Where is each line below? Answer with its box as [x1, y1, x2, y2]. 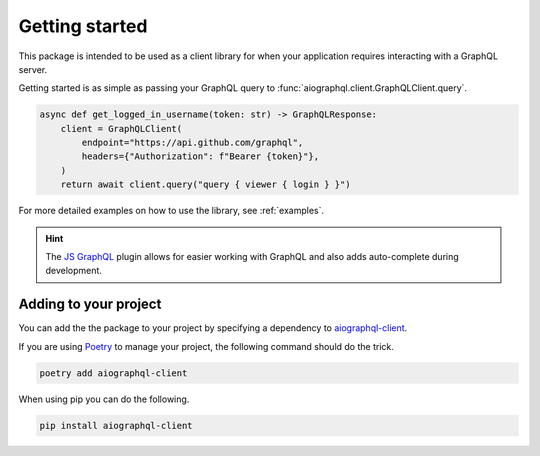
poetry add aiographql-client [39, 367, 188, 379]
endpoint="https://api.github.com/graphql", [81, 137, 304, 149]
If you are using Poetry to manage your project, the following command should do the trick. [18, 340, 394, 352]
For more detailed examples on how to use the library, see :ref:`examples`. [18, 205, 325, 217]
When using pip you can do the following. [18, 393, 190, 405]
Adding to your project [18, 296, 162, 313]
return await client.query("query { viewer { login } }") [60, 179, 351, 190]
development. [45, 265, 102, 277]
